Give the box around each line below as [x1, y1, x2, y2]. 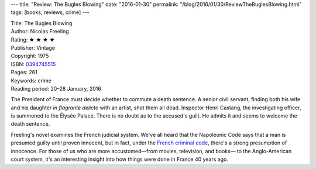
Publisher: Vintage [11, 44, 56, 51]
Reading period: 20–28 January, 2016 [11, 85, 102, 92]
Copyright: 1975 [11, 53, 49, 60]
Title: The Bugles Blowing [11, 19, 73, 26]
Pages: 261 [11, 69, 37, 76]
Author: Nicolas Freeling [11, 28, 70, 35]
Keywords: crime [11, 77, 52, 84]
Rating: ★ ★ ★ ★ [11, 36, 55, 43]
